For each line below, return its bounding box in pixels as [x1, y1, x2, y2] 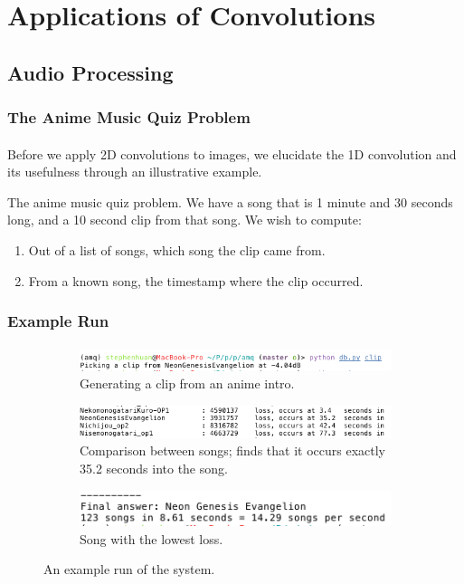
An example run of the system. [43, 560, 215, 579]
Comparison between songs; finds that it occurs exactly [80, 441, 386, 460]
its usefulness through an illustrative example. [7, 162, 262, 181]
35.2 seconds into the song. [80, 458, 228, 477]
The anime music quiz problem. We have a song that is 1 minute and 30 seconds [7, 192, 453, 211]
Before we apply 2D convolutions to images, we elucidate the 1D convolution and [7, 144, 457, 163]
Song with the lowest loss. [80, 529, 223, 548]
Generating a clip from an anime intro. [80, 374, 295, 393]
